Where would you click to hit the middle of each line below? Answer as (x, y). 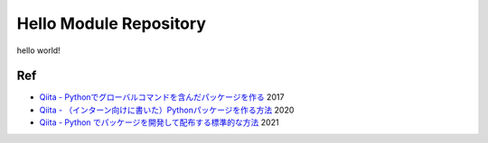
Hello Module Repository (112, 23)
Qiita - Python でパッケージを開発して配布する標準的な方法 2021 (159, 122)
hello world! (38, 50)
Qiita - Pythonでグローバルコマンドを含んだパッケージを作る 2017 (162, 97)
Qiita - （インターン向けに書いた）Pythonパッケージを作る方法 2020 (167, 110)
